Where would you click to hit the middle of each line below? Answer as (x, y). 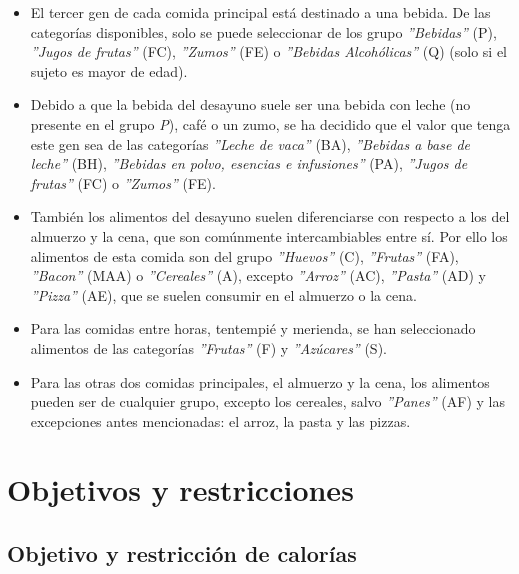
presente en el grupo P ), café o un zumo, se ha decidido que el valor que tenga (270, 123)
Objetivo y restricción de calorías (182, 553)
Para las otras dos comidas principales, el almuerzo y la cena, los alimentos (260, 381)
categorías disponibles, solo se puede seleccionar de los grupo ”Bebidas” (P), (263, 31)
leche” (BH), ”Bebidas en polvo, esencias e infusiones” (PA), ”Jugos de (249, 163)
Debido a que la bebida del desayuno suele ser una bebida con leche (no (250, 104)
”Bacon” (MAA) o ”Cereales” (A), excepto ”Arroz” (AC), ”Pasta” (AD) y (258, 275)
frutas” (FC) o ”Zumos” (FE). (123, 182)
